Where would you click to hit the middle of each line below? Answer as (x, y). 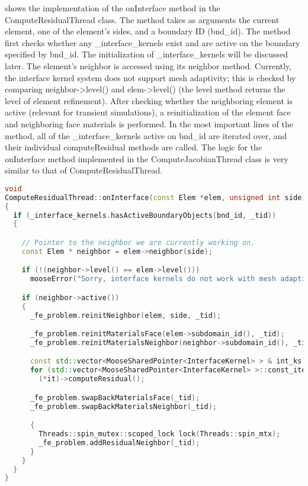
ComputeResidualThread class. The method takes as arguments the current (142, 19)
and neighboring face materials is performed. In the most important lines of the (149, 123)
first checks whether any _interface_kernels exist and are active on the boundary (153, 42)
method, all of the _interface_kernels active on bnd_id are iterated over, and (146, 135)
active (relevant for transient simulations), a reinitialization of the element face (148, 112)
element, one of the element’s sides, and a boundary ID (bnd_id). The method (148, 31)
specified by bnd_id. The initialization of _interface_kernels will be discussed (147, 54)
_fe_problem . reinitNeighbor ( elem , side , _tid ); (126, 315)
